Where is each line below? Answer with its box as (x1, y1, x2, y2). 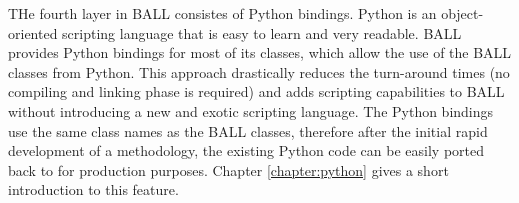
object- (441, 3, 484, 23)
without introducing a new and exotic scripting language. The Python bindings (8, 100, 494, 121)
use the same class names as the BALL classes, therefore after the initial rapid (8, 120, 488, 141)
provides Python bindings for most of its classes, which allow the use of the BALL (8, 42, 512, 63)
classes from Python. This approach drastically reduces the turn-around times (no (8, 61, 510, 82)
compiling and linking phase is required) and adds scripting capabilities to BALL (8, 81, 505, 102)
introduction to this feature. (8, 179, 179, 200)
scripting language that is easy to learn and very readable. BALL (62, 22, 462, 43)
